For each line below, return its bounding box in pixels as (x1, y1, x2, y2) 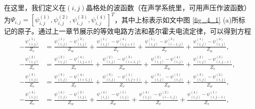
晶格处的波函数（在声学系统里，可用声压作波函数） (86, 2, 251, 12)
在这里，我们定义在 (4, 2, 66, 12)
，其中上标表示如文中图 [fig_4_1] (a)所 (114, 14, 239, 24)
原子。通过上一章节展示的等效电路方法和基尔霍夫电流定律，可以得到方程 (17, 26, 251, 36)
